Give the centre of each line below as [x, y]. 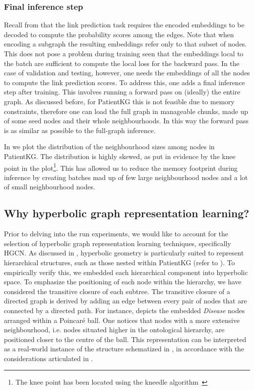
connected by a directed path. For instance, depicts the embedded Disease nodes [124, 310]
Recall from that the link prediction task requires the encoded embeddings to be [124, 25]
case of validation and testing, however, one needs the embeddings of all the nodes [127, 73]
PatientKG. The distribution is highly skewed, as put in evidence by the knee [120, 156]
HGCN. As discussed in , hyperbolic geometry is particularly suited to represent [124, 253]
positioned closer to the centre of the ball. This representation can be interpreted [125, 339]
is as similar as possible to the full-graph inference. [80, 130]
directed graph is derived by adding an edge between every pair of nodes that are [126, 301]
